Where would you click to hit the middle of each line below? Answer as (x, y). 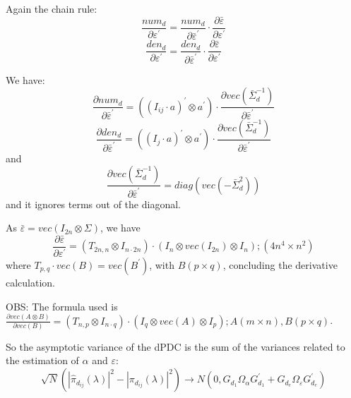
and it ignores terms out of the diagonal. (93, 204)
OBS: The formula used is (62, 306)
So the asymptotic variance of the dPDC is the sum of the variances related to (175, 346)
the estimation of (42, 360)
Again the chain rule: (52, 8)
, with (162, 264)
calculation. (31, 282)
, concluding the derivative (280, 264)
